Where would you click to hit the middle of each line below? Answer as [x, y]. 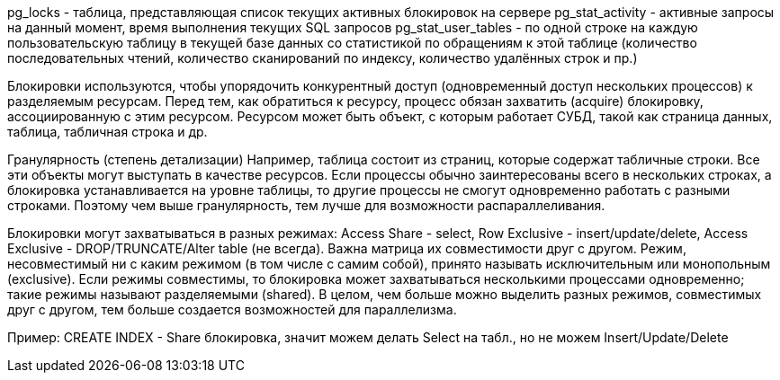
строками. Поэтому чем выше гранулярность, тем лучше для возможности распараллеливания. [306, 205]
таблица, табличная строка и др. [108, 132]
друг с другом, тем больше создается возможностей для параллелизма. [232, 309]
